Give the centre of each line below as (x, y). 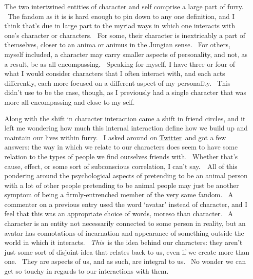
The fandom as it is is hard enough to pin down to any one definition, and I (121, 16)
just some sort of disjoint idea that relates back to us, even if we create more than (127, 251)
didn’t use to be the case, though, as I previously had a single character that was (126, 92)
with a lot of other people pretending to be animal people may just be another (122, 185)
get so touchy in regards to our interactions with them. (87, 271)
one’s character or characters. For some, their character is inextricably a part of (125, 35)
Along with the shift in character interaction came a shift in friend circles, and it (125, 118)
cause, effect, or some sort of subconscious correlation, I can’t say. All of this (121, 166)
